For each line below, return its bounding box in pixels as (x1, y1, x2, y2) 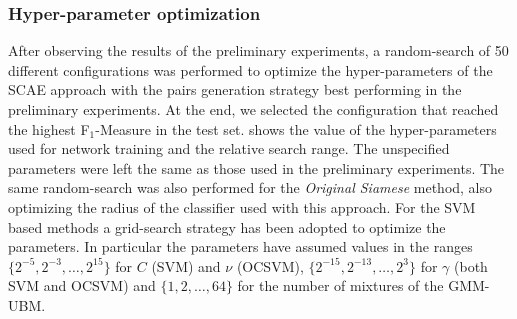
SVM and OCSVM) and (8, 275, 156, 296)
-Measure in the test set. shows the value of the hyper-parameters (95, 118, 497, 139)
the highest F (8, 118, 90, 139)
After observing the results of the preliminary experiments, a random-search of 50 (8, 40, 509, 61)
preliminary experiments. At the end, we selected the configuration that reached (8, 99, 499, 119)
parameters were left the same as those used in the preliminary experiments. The (8, 157, 505, 178)
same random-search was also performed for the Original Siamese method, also (8, 177, 493, 198)
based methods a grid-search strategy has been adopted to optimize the (8, 216, 446, 237)
